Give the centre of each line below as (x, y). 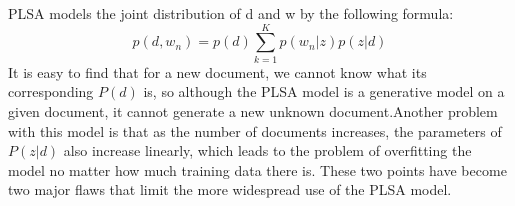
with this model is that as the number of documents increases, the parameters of (255, 130)
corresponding (51, 91)
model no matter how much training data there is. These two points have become (257, 169)
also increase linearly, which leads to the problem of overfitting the (267, 150)
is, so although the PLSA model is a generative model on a (324, 91)
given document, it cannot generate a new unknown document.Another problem (253, 110)
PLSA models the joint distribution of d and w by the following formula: (231, 13)
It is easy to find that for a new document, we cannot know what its (217, 71)
